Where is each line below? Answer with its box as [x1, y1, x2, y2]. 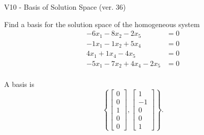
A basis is [4, 79, 34, 89]
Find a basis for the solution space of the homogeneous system [4, 18, 200, 29]
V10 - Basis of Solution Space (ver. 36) [4, 2, 126, 12]
